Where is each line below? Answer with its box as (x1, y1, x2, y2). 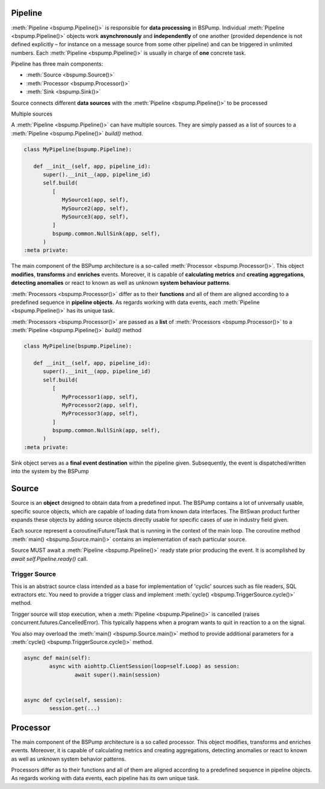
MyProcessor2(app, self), (61, 401, 138, 409)
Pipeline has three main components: (11, 60, 104, 67)
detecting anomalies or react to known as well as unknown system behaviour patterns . (11, 279, 231, 286)
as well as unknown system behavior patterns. (11, 755, 126, 763)
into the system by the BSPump (11, 468, 90, 475)
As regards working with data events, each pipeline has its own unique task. (11, 775, 200, 782)
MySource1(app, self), (61, 196, 129, 203)
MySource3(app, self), (61, 213, 129, 220)
